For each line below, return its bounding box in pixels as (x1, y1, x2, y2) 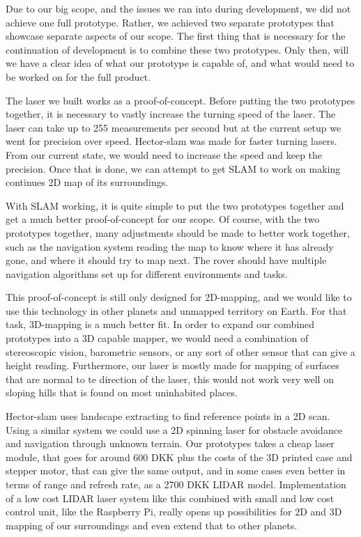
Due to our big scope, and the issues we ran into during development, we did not (6, 1, 351, 15)
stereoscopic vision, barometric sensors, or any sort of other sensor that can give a (6, 344, 355, 359)
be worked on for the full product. (6, 69, 151, 84)
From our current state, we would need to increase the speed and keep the (6, 147, 323, 162)
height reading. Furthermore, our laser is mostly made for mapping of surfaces (6, 358, 339, 373)
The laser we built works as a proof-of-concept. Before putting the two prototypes (6, 93, 355, 107)
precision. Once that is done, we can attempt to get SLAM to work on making (6, 161, 341, 176)
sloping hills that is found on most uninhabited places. (6, 385, 238, 400)
